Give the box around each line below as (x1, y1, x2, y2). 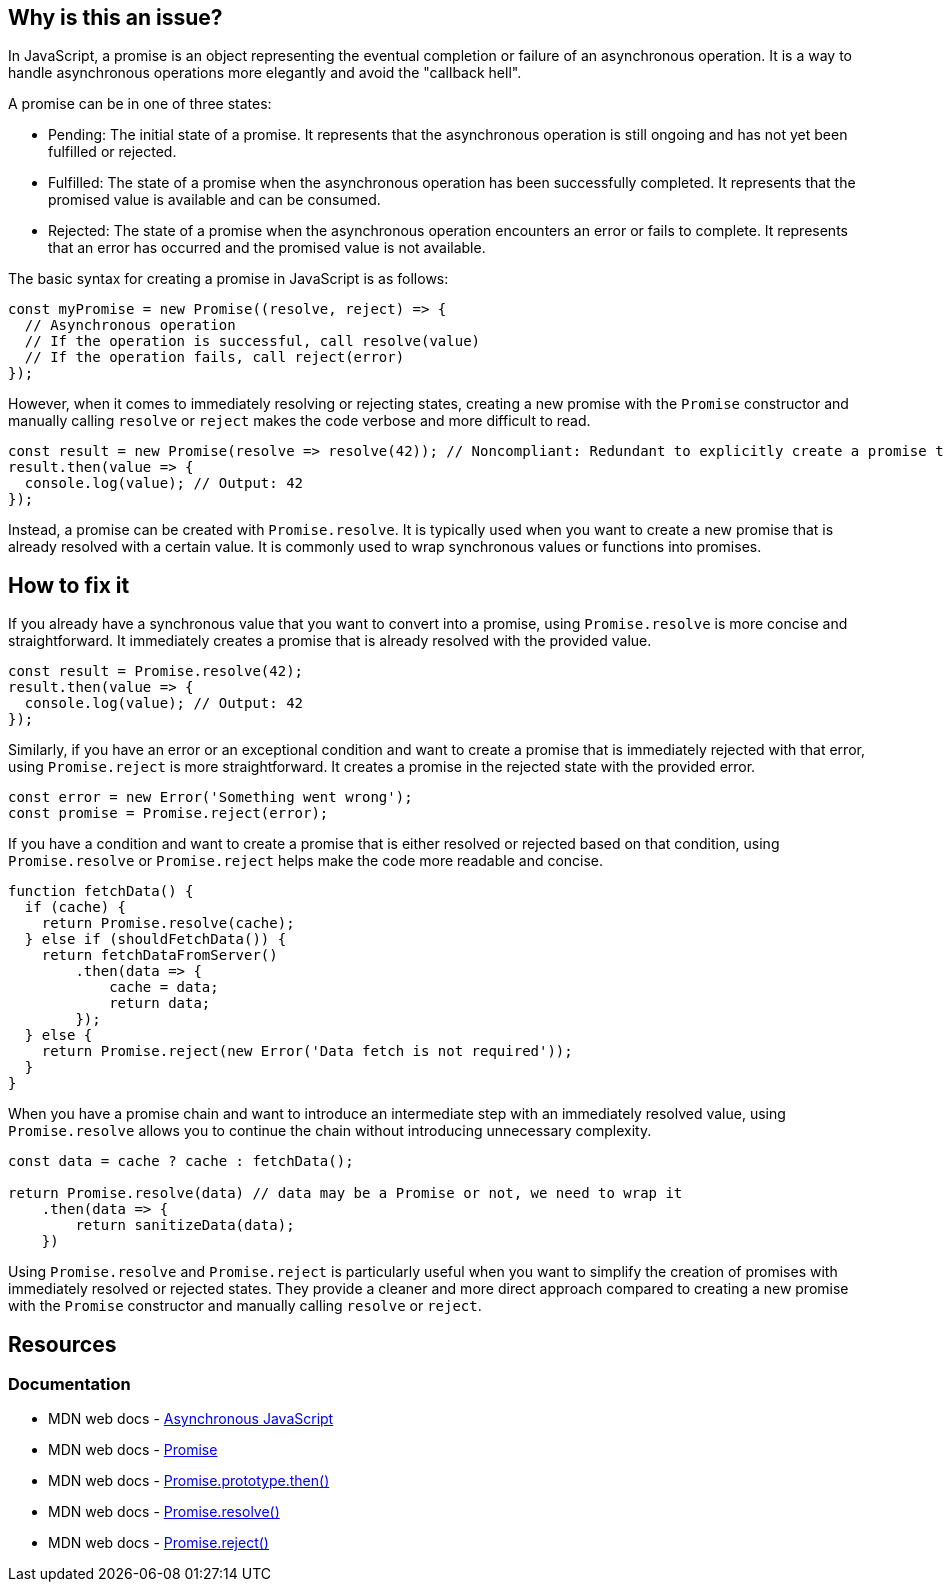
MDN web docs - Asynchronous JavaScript (48, 1410, 334, 1428)
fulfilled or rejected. (48, 143, 177, 161)
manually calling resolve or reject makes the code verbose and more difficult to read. (8, 412, 591, 430)
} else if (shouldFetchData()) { (24, 931, 287, 948)
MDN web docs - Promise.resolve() (48, 1503, 280, 1521)
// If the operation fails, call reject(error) (24, 349, 405, 366)
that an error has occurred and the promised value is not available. (48, 239, 486, 257)
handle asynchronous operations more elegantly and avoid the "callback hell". (8, 64, 522, 82)
